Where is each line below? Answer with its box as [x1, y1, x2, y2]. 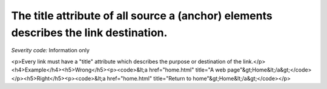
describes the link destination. [11, 26, 168, 39]
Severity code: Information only [11, 47, 90, 54]
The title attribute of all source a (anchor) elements [11, 9, 272, 22]
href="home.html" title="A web [148, 66, 226, 73]
